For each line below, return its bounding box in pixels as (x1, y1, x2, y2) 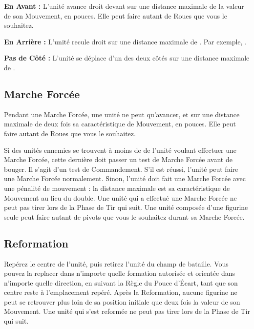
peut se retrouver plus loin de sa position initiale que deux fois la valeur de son (4, 296, 240, 307)
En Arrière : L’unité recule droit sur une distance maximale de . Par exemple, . (4, 36, 247, 46)
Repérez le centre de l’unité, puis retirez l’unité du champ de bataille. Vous (4, 258, 229, 268)
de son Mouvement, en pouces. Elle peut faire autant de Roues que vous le (4, 10, 227, 21)
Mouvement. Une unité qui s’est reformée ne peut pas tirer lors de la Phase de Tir (4, 306, 250, 316)
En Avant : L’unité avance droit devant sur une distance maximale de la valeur (4, 1, 244, 11)
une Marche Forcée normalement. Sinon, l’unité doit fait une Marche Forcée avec (4, 173, 246, 184)
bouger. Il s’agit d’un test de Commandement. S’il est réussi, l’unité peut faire (4, 164, 238, 174)
